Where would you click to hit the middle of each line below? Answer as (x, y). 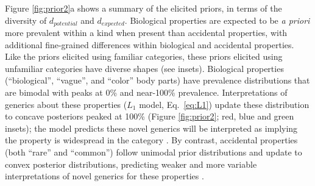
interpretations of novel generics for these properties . (104, 176)
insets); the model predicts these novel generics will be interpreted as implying (151, 128)
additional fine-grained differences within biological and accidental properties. (150, 44)
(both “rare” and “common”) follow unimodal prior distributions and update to (154, 152)
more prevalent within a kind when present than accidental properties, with (146, 33)
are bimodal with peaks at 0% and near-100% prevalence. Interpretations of (146, 92)
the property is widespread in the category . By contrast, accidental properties (151, 140)
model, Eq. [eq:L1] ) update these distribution (224, 104)
